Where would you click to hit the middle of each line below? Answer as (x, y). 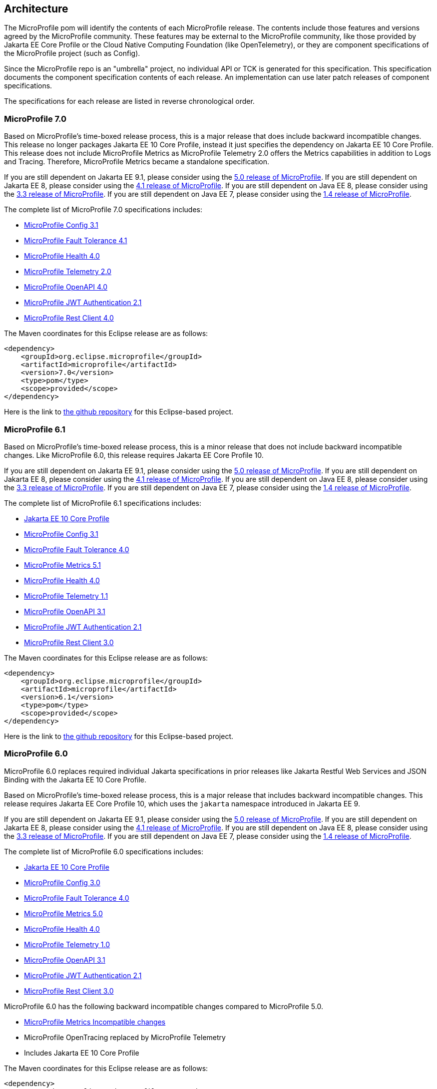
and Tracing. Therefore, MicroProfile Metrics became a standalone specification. (137, 162)
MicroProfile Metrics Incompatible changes (95, 1022)
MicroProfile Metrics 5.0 (63, 913)
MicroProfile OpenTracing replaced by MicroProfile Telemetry (125, 1037)
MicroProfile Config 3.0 (62, 882)
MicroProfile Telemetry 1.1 (66, 596)
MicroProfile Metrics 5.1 (62, 565)
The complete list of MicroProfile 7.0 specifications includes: (103, 210)
